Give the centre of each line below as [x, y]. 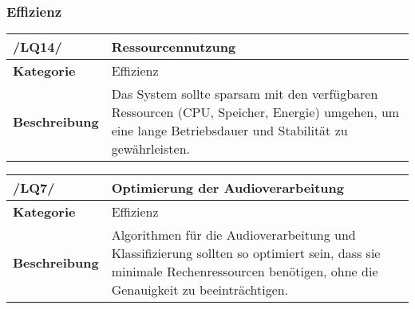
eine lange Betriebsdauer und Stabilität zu [229, 131]
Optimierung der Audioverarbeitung [228, 188]
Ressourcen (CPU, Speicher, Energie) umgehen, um [255, 112]
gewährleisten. [151, 149]
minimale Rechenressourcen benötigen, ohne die [245, 272]
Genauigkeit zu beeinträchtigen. [200, 290]
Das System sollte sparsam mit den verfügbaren [245, 94]
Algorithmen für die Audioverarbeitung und [233, 235]
